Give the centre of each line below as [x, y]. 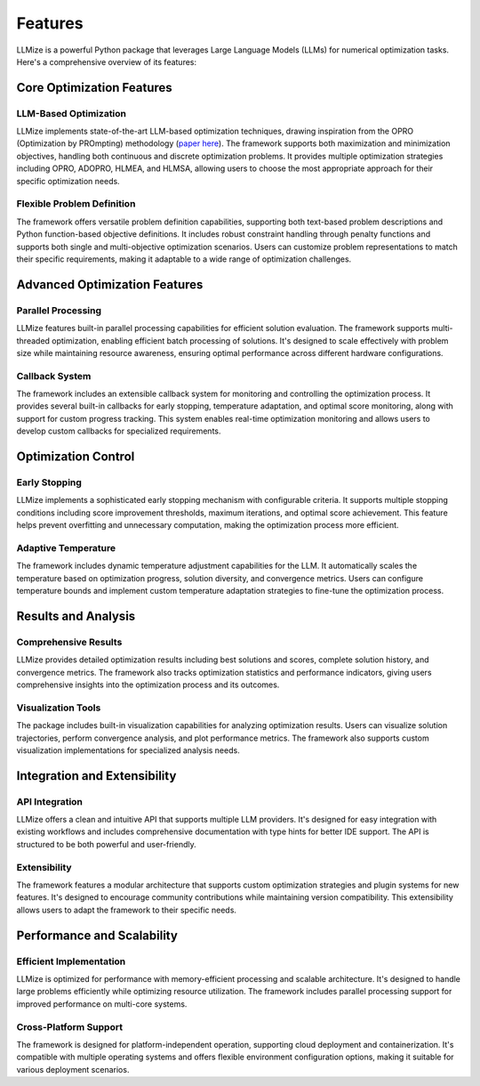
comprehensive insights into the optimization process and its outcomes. [148, 685]
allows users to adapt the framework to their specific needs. [127, 910]
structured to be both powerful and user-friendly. [107, 844]
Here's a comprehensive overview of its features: [107, 61]
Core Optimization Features [94, 88]
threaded [33, 340]
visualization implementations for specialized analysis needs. [128, 750]
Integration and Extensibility [96, 776]
